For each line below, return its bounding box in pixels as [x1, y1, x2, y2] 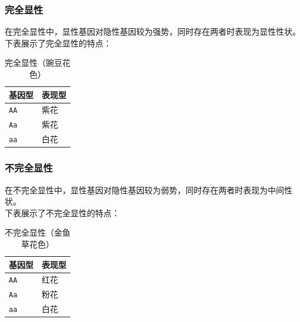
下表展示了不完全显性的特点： [5, 206, 120, 219]
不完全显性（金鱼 [5, 226, 70, 239]
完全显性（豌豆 [5, 56, 62, 69]
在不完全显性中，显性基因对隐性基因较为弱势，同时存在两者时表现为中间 [5, 183, 284, 196]
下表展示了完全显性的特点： [5, 36, 112, 49]
